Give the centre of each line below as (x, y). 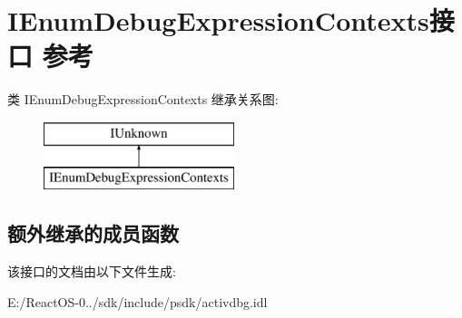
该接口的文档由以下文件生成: (92, 271)
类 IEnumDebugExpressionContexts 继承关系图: (143, 99)
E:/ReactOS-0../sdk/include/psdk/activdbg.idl (138, 301)
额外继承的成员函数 (93, 233)
